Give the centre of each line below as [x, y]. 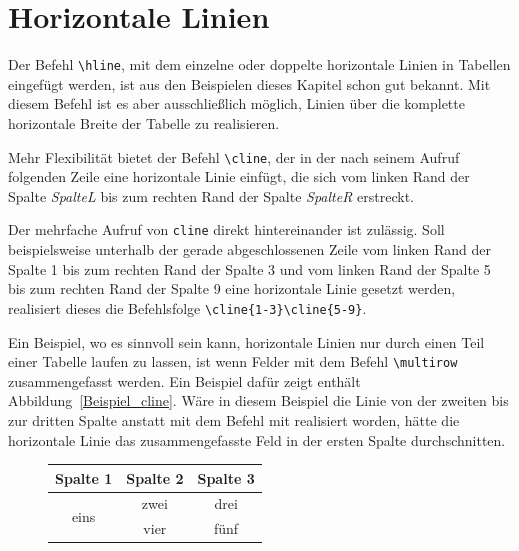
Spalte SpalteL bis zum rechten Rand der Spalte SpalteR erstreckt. [211, 195]
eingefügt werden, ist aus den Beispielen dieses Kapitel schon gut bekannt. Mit [249, 83]
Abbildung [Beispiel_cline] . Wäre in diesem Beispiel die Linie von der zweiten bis [258, 400]
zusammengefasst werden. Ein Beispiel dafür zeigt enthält [184, 380]
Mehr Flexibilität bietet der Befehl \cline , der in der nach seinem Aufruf [234, 156]
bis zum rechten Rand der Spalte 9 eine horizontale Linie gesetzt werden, [232, 288]
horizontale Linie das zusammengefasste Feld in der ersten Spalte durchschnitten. [257, 439]
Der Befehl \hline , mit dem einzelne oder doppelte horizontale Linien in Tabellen [259, 64]
